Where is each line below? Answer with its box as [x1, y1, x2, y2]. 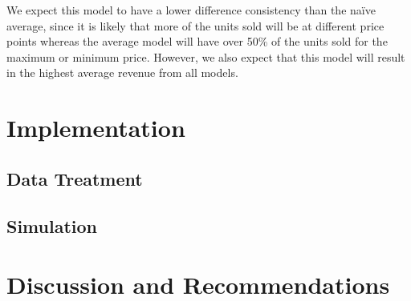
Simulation [6, 213, 98, 238]
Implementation [6, 111, 185, 144]
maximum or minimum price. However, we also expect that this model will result [6, 48, 405, 65]
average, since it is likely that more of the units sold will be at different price [6, 17, 385, 34]
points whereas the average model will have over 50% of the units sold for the [6, 33, 388, 50]
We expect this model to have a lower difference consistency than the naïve [6, 2, 376, 18]
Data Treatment [6, 166, 143, 191]
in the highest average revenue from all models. [6, 64, 238, 81]
